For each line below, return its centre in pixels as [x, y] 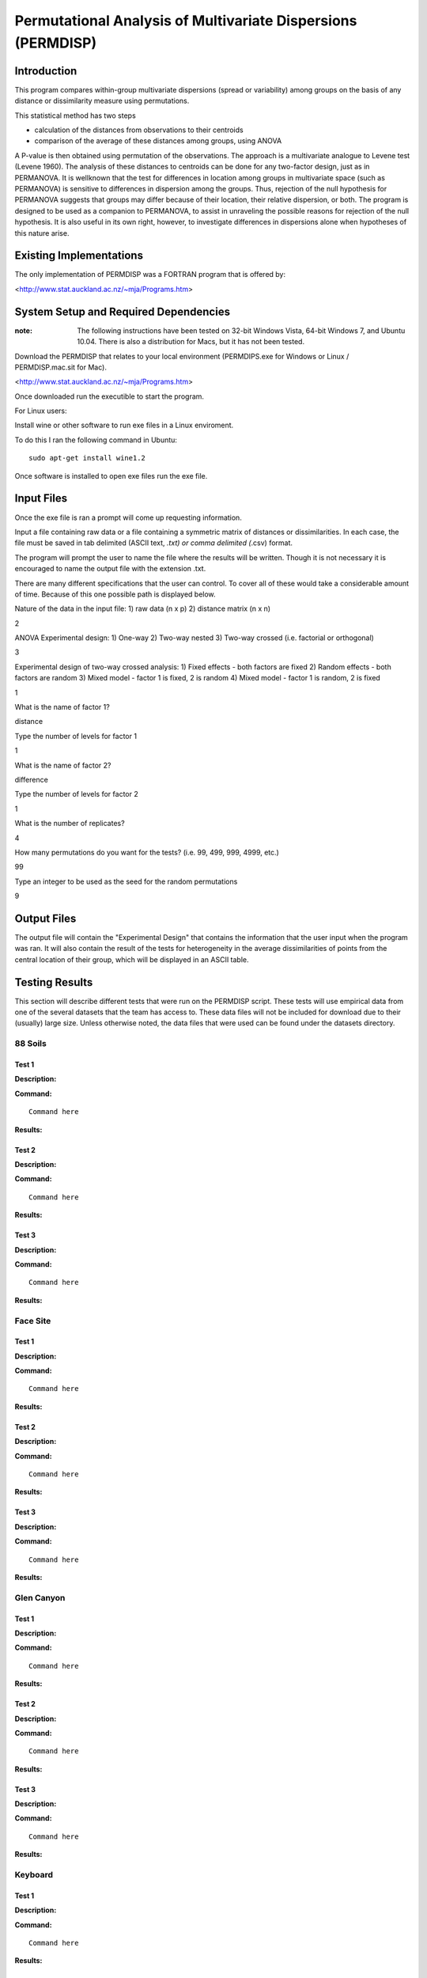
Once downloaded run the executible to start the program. [110, 396]
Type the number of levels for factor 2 [76, 794]
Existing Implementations [79, 256]
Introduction [46, 71]
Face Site [33, 1321]
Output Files [45, 918]
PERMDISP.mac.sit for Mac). [60, 367]
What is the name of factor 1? [62, 707]
